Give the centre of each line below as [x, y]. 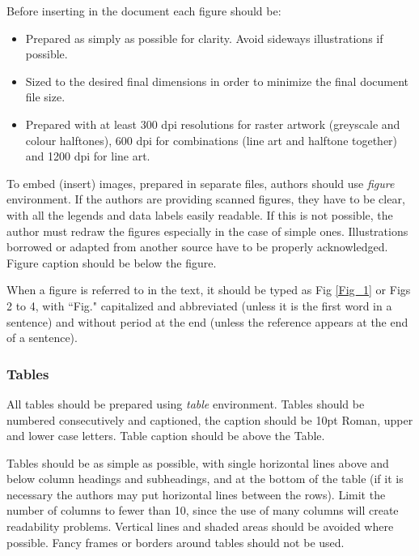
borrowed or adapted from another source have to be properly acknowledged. [197, 247]
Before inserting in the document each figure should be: [144, 11]
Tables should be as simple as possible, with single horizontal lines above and [198, 462]
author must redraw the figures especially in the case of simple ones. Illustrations [207, 231]
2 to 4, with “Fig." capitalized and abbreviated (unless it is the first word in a [199, 305]
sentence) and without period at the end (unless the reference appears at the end [207, 321]
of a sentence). [42, 338]
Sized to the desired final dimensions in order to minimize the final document [217, 81]
